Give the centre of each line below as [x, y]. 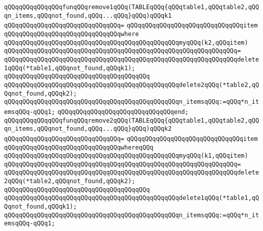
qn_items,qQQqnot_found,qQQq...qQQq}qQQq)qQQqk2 [88, 129]
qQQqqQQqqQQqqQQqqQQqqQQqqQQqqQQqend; [123, 112]
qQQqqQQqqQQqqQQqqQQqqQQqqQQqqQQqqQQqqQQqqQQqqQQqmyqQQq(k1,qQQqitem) [126, 156]
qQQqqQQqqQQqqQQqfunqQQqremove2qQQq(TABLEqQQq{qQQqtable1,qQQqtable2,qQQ [132, 120]
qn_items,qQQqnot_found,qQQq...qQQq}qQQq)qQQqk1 [88, 16]
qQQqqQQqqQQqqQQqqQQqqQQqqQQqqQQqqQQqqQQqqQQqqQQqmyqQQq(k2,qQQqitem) [126, 42]
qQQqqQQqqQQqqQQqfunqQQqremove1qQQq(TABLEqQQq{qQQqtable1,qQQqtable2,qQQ [132, 7]
